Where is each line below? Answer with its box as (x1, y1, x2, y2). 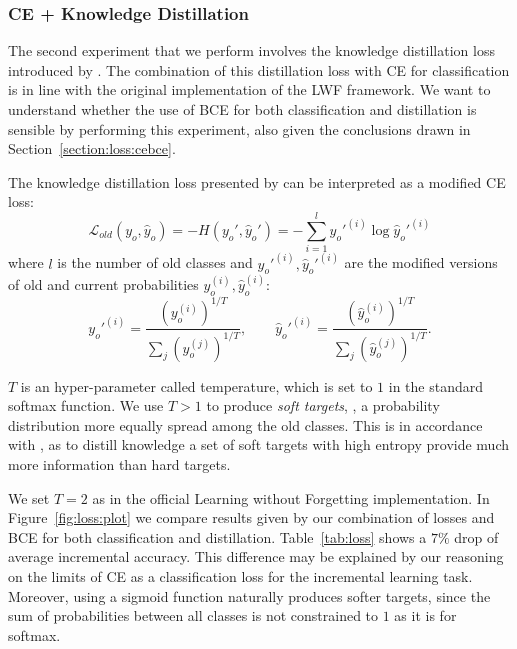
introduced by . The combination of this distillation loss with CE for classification (8, 59, 510, 80)
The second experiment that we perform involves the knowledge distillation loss (8, 40, 495, 61)
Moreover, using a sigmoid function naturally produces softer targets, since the (8, 585, 491, 606)
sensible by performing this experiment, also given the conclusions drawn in (8, 118, 471, 139)
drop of (454, 526, 499, 547)
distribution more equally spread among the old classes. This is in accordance (8, 414, 483, 435)
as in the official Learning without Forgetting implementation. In (92, 487, 490, 508)
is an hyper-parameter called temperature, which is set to (20, 375, 373, 396)
